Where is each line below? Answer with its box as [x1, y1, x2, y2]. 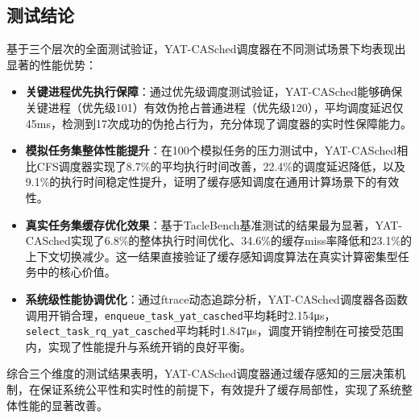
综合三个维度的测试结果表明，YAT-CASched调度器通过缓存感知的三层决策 [6, 365, 395, 382]
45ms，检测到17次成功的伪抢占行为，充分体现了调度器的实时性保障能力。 [25, 114, 412, 131]
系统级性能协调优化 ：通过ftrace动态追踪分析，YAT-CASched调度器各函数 [25, 290, 408, 307]
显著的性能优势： [6, 56, 97, 72]
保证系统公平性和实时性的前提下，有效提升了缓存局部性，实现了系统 [39, 381, 401, 398]
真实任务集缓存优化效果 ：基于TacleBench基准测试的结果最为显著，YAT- [25, 216, 403, 233]
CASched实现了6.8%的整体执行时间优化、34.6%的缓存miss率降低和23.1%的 [25, 232, 413, 249]
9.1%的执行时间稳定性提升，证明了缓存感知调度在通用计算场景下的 [25, 173, 377, 190]
